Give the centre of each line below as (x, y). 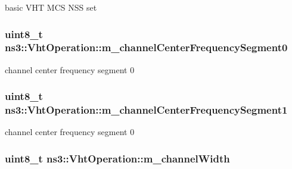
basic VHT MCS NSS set (51, 7)
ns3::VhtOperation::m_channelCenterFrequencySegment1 (146, 110)
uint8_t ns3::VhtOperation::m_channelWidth (117, 158)
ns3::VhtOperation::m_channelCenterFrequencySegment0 (146, 47)
